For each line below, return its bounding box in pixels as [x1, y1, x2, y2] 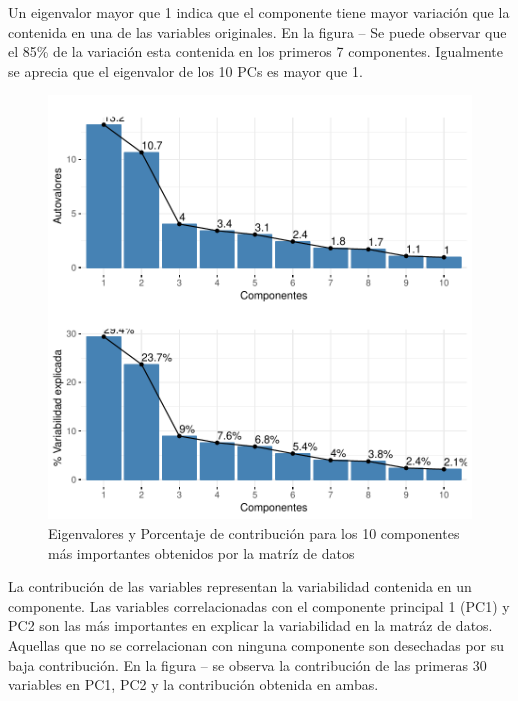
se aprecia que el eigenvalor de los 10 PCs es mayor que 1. [8, 60, 363, 81]
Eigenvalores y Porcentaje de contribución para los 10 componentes [48, 522, 460, 543]
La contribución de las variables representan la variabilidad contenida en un [8, 576, 472, 597]
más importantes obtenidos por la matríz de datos [48, 542, 355, 563]
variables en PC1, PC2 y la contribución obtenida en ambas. [8, 674, 379, 695]
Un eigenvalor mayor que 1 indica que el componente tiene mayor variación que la [8, 2, 510, 22]
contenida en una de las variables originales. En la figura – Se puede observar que [8, 21, 507, 42]
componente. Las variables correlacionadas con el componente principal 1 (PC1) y [8, 595, 510, 616]
